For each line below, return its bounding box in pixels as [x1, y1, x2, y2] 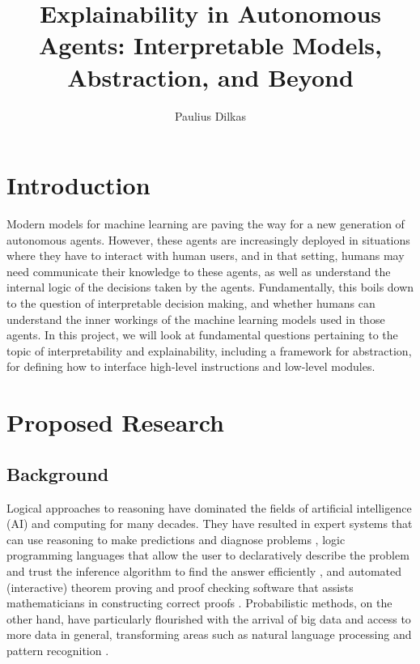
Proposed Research [6, 406, 224, 439]
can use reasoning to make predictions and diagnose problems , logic [6, 530, 346, 547]
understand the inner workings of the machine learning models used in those [6, 310, 385, 327]
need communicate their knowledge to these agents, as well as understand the [6, 262, 391, 279]
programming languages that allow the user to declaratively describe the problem [6, 547, 409, 564]
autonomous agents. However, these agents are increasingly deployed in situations [6, 231, 410, 248]
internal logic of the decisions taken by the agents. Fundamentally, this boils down [6, 279, 414, 296]
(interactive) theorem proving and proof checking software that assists [6, 578, 354, 595]
